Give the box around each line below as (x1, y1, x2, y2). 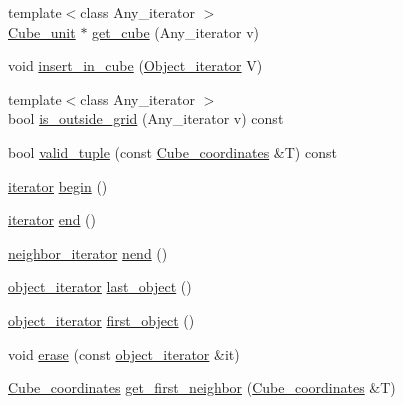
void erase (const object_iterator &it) (8, 343, 240, 364)
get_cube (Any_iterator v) (92, 21, 259, 42)
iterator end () (8, 209, 97, 230)
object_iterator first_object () (8, 309, 195, 330)
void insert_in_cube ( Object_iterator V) (8, 55, 263, 76)
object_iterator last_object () (8, 276, 192, 297)
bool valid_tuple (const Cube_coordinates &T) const (8, 141, 337, 162)
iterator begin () (8, 175, 108, 196)
